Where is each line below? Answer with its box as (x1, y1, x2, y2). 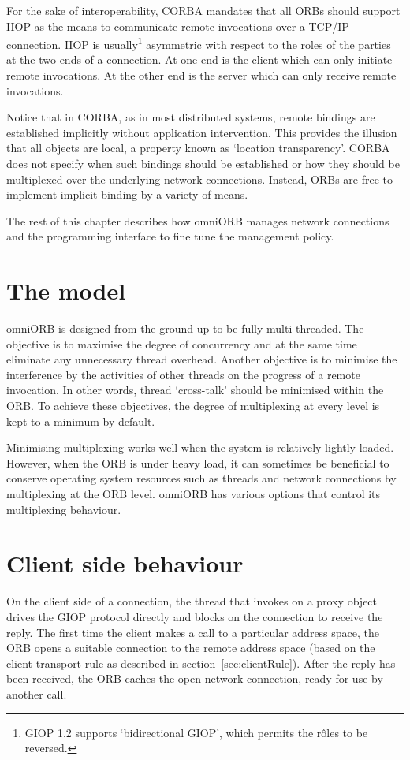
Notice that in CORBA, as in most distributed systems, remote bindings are (6, 109, 375, 125)
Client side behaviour (6, 547, 244, 579)
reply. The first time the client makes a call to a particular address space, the (6, 624, 380, 640)
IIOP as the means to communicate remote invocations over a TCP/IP (6, 17, 349, 34)
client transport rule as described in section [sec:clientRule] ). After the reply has (6, 654, 396, 671)
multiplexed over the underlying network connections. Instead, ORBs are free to (6, 170, 393, 187)
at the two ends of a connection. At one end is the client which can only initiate (6, 51, 393, 68)
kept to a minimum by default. (6, 412, 155, 429)
